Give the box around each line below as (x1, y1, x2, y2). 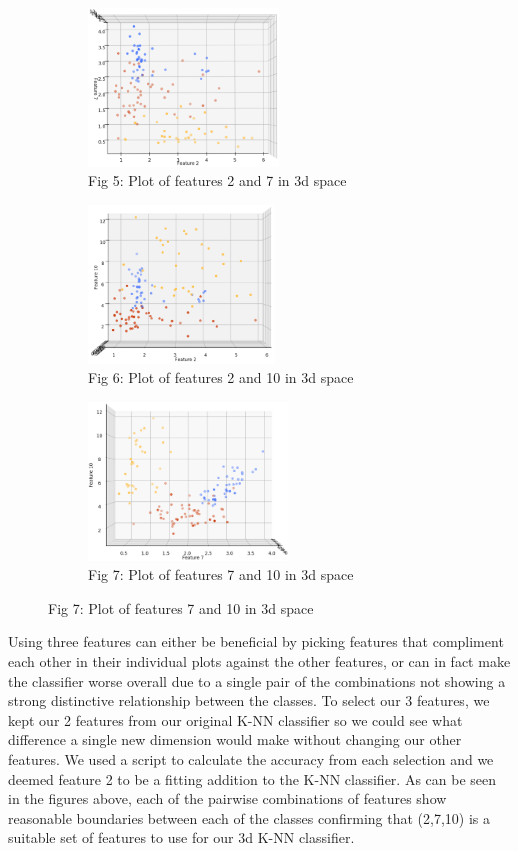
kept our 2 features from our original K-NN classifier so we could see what (8, 709, 463, 730)
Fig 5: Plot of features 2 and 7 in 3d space (88, 170, 347, 191)
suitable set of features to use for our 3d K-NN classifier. (8, 827, 355, 848)
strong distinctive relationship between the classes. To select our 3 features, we (8, 690, 490, 711)
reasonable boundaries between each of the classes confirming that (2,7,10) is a (8, 807, 490, 828)
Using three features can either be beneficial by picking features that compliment (8, 631, 504, 652)
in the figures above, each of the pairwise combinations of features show (8, 788, 447, 809)
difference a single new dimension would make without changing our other (8, 729, 462, 750)
